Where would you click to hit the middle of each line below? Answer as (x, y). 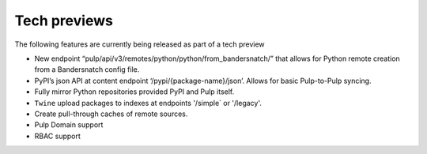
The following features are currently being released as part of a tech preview (140, 44)
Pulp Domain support (69, 125)
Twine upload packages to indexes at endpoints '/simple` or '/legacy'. (148, 103)
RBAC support (57, 136)
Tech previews (64, 21)
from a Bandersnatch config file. (87, 69)
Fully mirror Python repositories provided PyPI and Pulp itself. (134, 92)
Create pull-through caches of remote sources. (111, 114)
